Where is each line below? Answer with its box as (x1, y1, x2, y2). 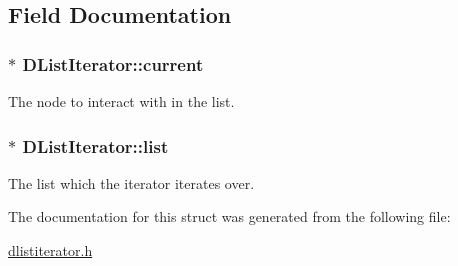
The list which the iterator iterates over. (8, 172, 255, 193)
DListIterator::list (22, 133, 169, 158)
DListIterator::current (22, 51, 204, 76)
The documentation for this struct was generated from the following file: (8, 206, 451, 227)
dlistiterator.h (8, 240, 93, 260)
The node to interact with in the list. (8, 91, 235, 111)
